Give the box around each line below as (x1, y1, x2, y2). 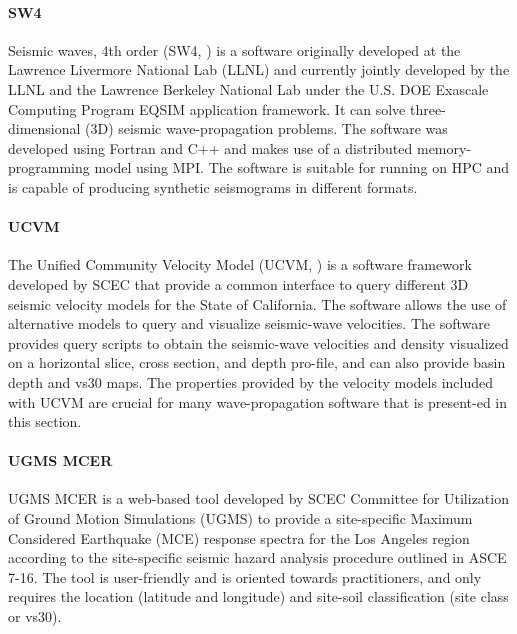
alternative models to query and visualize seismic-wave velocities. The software (8, 313, 490, 334)
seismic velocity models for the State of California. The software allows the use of (8, 293, 507, 314)
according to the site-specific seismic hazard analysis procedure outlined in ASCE (8, 547, 507, 568)
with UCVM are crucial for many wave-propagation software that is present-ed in (8, 391, 507, 412)
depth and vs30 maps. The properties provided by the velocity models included (8, 371, 493, 392)
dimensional (8, 118, 81, 139)
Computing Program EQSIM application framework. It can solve (8, 98, 406, 119)
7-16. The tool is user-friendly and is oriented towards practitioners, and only (8, 566, 482, 587)
